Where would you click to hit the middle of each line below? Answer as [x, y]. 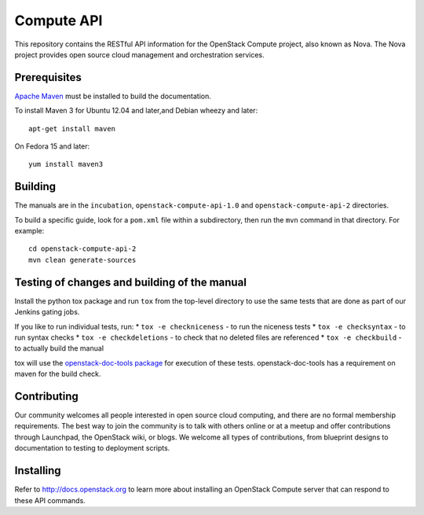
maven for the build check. [58, 374]
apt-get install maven [72, 129]
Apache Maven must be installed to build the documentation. [113, 96]
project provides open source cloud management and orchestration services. [139, 54]
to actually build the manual [59, 348]
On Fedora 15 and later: [52, 146]
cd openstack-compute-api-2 [82, 249]
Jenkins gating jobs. [47, 312]
